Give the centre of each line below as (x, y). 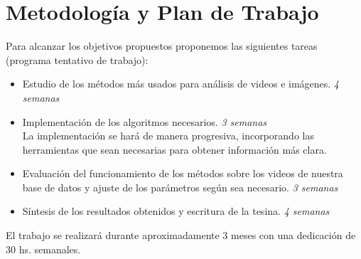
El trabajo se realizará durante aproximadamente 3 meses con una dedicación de (181, 235)
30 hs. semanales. (43, 249)
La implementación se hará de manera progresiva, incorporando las (168, 136)
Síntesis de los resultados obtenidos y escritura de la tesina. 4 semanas (176, 211)
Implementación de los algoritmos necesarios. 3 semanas (145, 121)
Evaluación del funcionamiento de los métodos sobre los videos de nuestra (183, 173)
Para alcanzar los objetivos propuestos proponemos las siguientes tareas (162, 46)
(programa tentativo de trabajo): (77, 59)
